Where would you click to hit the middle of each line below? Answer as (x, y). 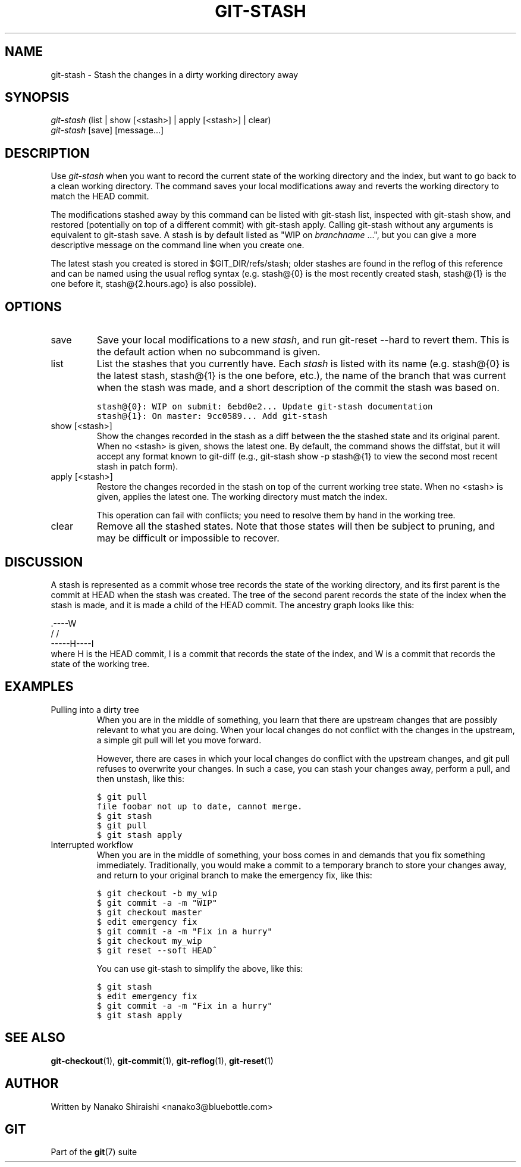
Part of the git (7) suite (94, 1152)
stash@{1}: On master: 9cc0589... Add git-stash (212, 416)
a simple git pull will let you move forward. (179, 740)
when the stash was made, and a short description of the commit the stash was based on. (298, 388)
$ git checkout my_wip (149, 941)
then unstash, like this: (141, 778)
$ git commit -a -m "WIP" (157, 902)
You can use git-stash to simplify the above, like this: (200, 968)
